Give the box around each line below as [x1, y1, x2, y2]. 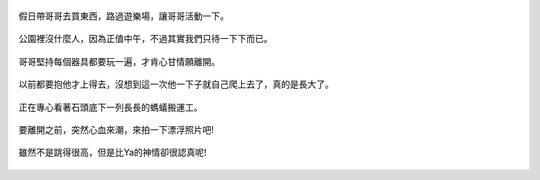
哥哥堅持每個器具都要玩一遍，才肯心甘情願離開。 [18, 55, 220, 67]
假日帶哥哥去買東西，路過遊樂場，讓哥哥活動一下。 [18, 10, 229, 22]
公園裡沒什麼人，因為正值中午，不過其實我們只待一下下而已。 [18, 33, 273, 45]
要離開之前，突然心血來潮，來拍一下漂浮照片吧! [18, 123, 215, 135]
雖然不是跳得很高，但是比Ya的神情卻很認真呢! [18, 146, 207, 159]
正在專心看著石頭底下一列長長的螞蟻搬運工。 [18, 101, 203, 113]
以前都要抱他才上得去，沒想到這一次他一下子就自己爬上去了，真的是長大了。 [18, 78, 334, 90]
